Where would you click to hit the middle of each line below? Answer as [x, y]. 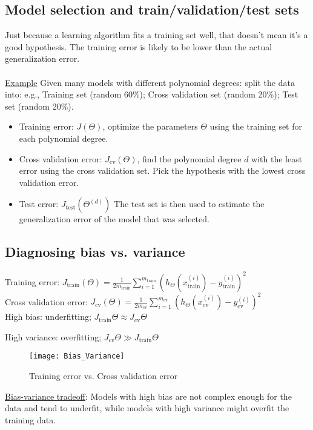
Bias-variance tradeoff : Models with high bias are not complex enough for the [148, 396]
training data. [31, 419]
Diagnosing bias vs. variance [95, 252]
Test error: [39, 204]
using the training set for [256, 126]
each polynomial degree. [64, 138]
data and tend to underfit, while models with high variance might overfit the [147, 408]
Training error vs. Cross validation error [104, 375]
